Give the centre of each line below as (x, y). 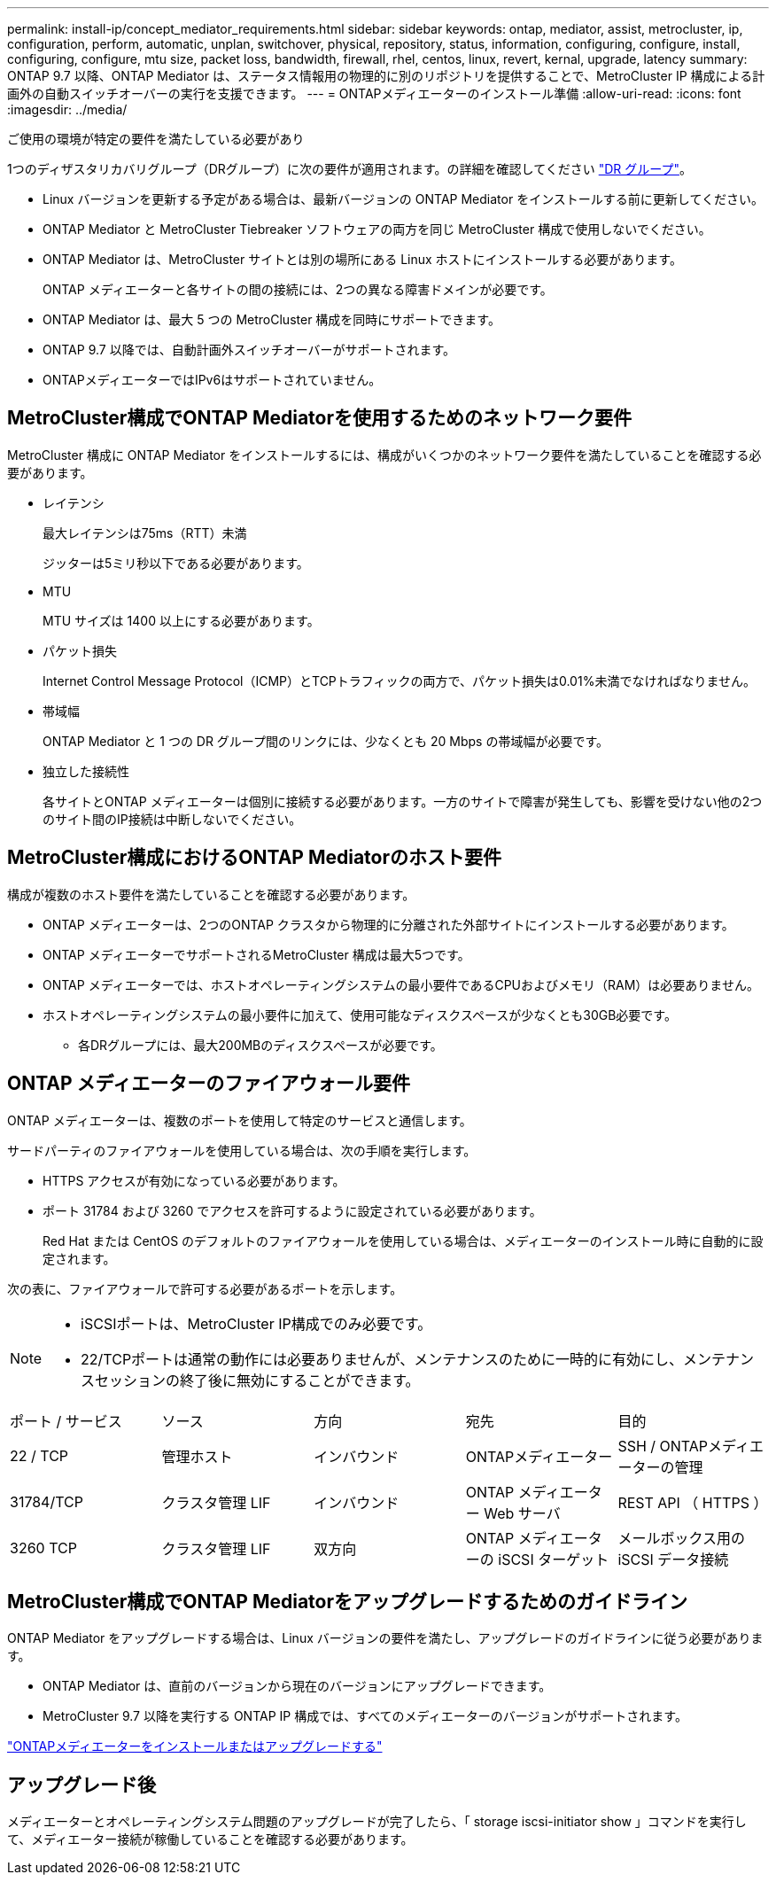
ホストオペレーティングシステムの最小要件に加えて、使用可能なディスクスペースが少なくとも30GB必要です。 (360, 1015)
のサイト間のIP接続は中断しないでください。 (172, 819)
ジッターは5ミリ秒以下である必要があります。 (176, 563)
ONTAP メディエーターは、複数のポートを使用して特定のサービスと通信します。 (240, 1120)
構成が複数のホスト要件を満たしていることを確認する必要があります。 (211, 894)
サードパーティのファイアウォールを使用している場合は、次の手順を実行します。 (242, 1150)
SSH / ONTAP (663, 1446)
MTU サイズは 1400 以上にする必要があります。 (181, 620)
